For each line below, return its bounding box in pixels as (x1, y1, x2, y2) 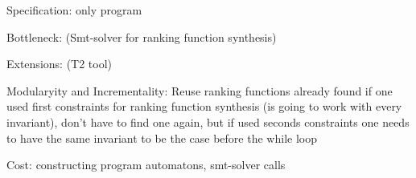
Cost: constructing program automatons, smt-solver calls (6, 156, 286, 173)
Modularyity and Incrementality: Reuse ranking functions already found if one (6, 82, 393, 99)
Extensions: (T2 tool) (6, 55, 113, 72)
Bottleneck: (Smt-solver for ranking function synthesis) (6, 28, 277, 45)
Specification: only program (6, 2, 142, 18)
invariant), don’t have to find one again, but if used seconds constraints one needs (6, 113, 410, 130)
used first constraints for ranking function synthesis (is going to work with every (6, 98, 402, 115)
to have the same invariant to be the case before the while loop (6, 129, 317, 146)
